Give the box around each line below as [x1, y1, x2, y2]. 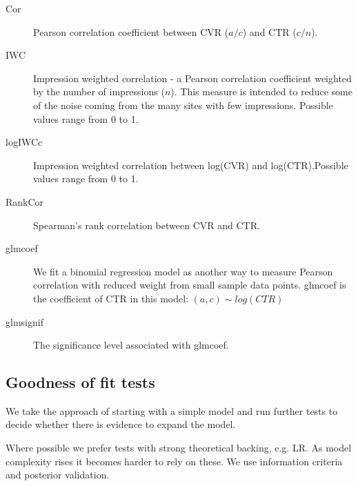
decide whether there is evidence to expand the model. [6, 417, 236, 431]
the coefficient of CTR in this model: [33, 291, 189, 305]
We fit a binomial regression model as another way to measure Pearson [33, 264, 333, 278]
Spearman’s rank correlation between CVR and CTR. [33, 217, 260, 232]
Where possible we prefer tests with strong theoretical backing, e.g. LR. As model [6, 440, 352, 455]
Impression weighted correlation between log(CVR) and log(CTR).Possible [33, 157, 348, 172]
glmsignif [6, 314, 43, 329]
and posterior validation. [6, 467, 110, 482]
